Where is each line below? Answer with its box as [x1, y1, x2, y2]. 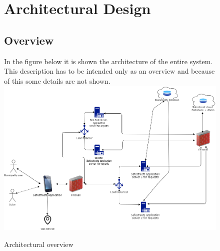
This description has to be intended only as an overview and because [4, 66, 215, 76]
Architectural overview [4, 238, 73, 249]
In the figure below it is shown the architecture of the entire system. [4, 56, 213, 66]
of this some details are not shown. [4, 75, 110, 86]
